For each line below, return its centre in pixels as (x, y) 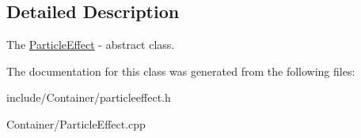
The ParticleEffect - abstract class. (91, 45)
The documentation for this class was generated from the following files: (181, 71)
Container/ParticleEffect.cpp (76, 123)
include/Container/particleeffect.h (89, 97)
